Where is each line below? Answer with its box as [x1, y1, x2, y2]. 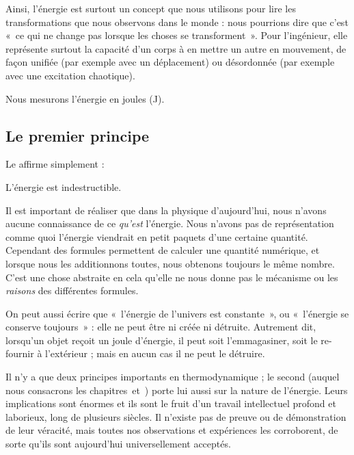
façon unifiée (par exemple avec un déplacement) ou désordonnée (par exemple [5, 55, 335, 69]
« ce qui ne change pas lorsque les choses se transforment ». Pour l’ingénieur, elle [5, 28, 348, 42]
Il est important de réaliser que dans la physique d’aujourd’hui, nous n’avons [5, 203, 327, 217]
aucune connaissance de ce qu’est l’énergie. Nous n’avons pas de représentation [5, 216, 334, 231]
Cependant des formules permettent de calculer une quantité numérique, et [5, 243, 320, 257]
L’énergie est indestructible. [5, 179, 122, 194]
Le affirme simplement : [5, 157, 105, 171]
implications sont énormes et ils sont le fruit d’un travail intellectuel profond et [5, 396, 336, 411]
